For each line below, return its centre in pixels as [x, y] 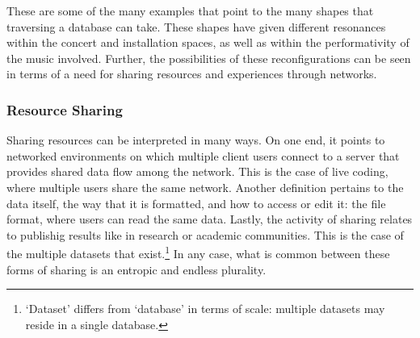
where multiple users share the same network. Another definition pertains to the [205, 187]
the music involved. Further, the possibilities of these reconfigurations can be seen [209, 58]
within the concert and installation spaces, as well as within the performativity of [208, 42]
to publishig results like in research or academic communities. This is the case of [205, 234]
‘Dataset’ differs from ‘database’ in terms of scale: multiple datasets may [205, 309]
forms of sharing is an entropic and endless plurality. [136, 269]
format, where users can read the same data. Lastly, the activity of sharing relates [210, 219]
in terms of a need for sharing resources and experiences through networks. [192, 74]
